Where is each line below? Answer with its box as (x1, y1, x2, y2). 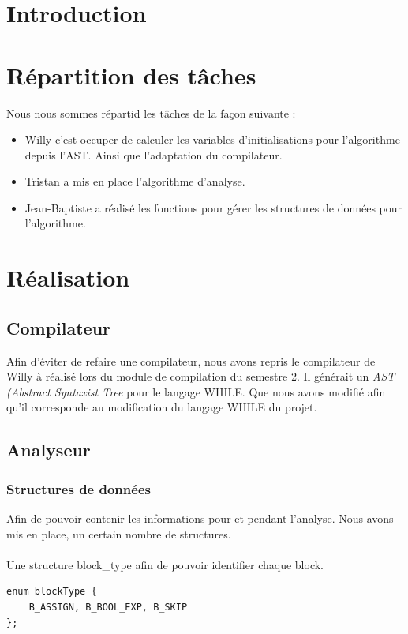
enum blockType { (6, 586, 97, 598)
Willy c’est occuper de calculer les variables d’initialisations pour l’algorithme (24, 131, 400, 148)
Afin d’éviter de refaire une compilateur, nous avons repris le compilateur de (6, 352, 376, 369)
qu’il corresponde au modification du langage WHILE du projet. (6, 399, 317, 415)
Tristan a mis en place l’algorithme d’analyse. (24, 173, 245, 189)
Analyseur (6, 437, 91, 462)
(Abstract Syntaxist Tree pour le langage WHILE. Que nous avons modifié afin (6, 383, 386, 400)
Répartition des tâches (6, 58, 256, 91)
